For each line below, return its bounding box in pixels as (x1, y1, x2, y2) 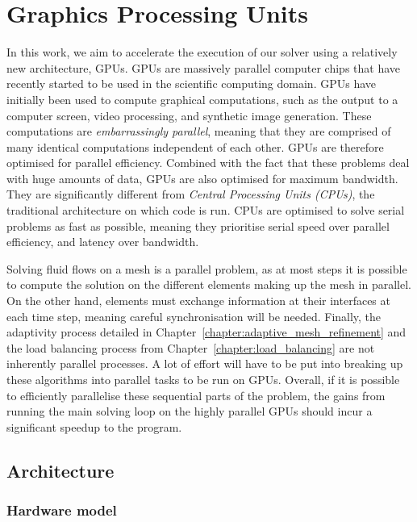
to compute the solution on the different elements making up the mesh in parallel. (6, 276, 411, 293)
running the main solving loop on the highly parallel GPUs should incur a (6, 403, 373, 420)
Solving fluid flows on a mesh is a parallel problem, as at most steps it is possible (6, 260, 407, 277)
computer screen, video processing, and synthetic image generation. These (6, 106, 372, 123)
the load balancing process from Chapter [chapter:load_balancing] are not (6, 339, 375, 356)
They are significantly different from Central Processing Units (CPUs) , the (6, 186, 375, 203)
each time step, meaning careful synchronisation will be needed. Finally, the (6, 307, 382, 324)
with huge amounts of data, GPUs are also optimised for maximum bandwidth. (6, 169, 398, 186)
